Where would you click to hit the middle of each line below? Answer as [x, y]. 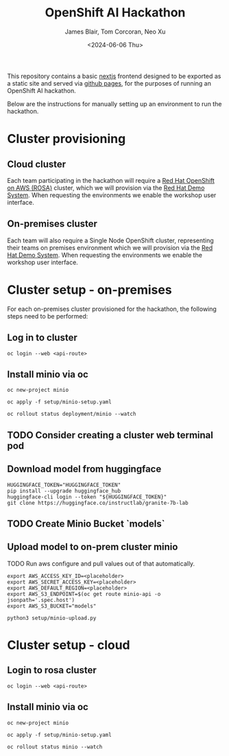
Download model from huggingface [84, 469]
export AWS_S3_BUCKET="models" [52, 606]
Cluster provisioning [67, 139]
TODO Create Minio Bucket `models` [86, 524]
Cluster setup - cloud [69, 645]
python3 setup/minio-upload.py [52, 618]
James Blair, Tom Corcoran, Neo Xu [115, 32]
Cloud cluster [37, 164]
